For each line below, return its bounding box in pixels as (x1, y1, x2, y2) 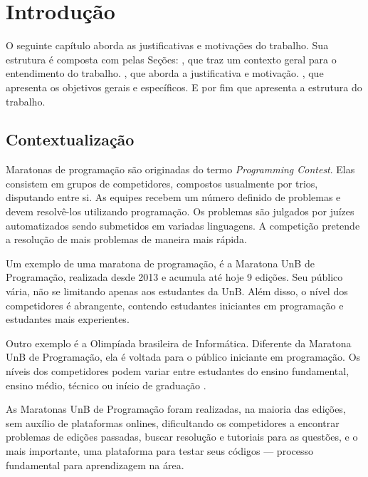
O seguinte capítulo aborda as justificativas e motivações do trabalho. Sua (6, 38, 329, 53)
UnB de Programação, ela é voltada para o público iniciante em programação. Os (6, 349, 361, 364)
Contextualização (6, 128, 135, 150)
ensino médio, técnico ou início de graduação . (6, 377, 206, 392)
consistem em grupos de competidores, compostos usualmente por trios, (6, 175, 318, 190)
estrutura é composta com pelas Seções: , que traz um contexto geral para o (6, 51, 337, 66)
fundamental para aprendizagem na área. (6, 457, 184, 472)
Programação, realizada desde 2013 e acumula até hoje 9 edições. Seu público (6, 270, 343, 284)
